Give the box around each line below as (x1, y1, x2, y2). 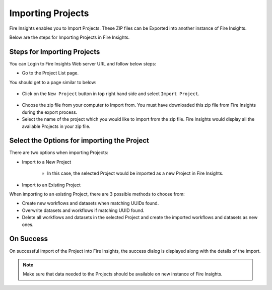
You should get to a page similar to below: (9, 79, 97, 85)
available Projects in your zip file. (22, 123, 91, 129)
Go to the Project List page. (22, 70, 79, 76)
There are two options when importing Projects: (9, 150, 108, 156)
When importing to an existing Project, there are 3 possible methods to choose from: (9, 191, 185, 197)
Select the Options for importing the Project (9, 136, 150, 145)
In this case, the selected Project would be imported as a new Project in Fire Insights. (47, 170, 224, 176)
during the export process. (22, 109, 78, 115)
